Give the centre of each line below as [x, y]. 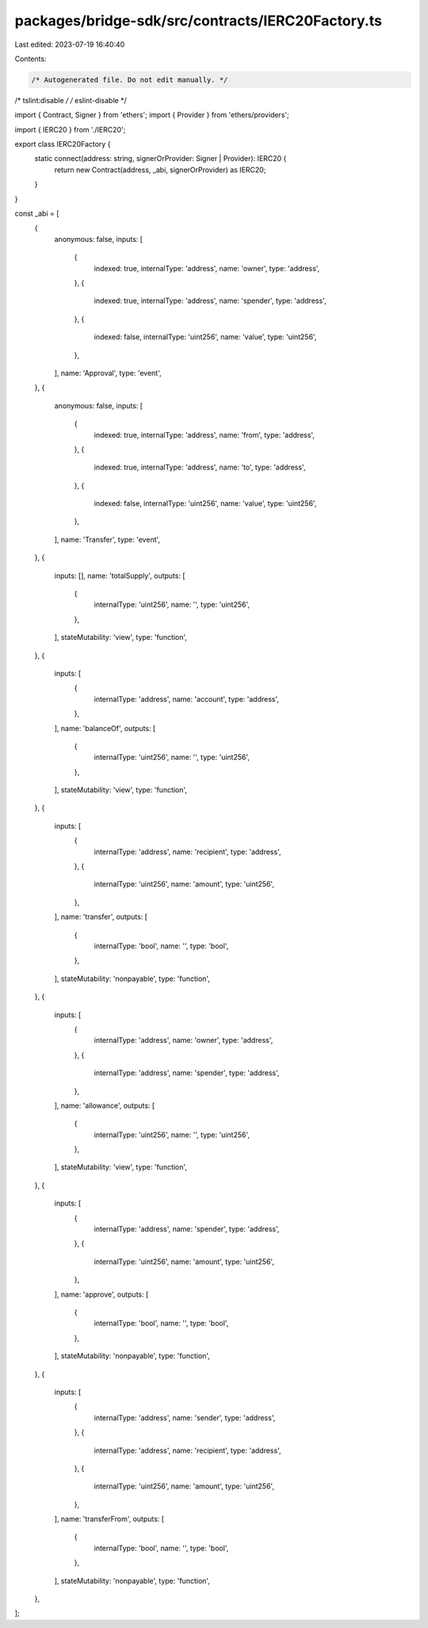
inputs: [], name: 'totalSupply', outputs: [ [120, 576]
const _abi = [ [37, 213]
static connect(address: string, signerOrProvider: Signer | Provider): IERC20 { [160, 159]
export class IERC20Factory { [63, 144]
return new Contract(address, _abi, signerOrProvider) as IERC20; [160, 170]
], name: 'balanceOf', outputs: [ [105, 728]
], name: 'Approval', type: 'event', [108, 373]
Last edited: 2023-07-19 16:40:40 [70, 44]
